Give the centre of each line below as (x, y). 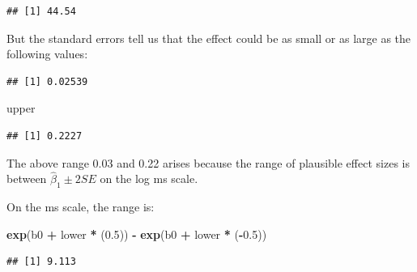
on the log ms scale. (149, 178)
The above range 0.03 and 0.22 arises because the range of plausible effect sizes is (208, 162)
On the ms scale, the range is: (81, 207)
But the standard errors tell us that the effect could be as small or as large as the (209, 38)
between (27, 178)
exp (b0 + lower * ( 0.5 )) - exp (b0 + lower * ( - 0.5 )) (137, 234)
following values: (47, 54)
